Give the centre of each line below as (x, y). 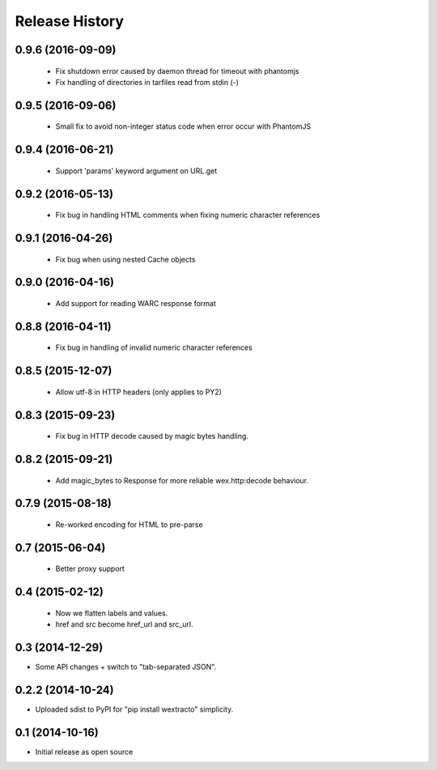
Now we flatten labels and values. (112, 613)
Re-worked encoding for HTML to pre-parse (129, 525)
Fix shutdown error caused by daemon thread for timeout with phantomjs (177, 71)
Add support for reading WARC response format (136, 303)
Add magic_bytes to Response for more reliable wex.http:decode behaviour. (182, 480)
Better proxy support (90, 569)
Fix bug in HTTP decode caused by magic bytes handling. (152, 436)
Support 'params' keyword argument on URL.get (136, 171)
